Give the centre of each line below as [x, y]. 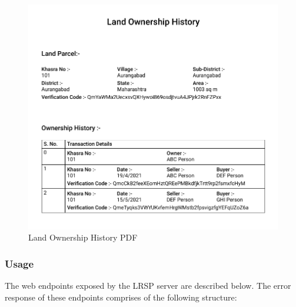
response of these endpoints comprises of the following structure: [121, 297]
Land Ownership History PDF [83, 237]
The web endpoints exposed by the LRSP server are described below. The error [148, 285]
